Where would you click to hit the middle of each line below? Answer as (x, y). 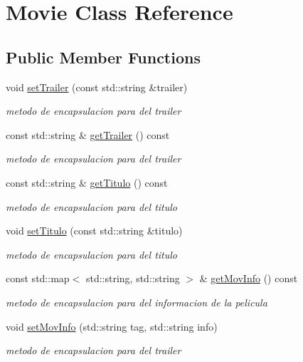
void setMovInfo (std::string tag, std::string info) (112, 326)
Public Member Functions (103, 57)
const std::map (38, 278)
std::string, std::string (133, 278)
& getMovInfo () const (249, 278)
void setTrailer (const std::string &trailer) (97, 87)
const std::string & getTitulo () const (87, 182)
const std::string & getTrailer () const (88, 134)
